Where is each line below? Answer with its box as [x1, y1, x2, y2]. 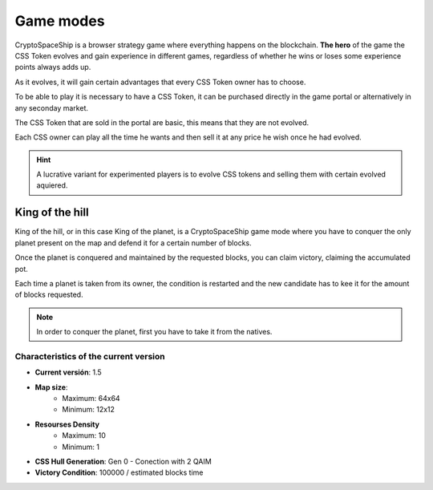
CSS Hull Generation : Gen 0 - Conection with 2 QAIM [34, 456, 212, 466]
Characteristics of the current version [14, 350, 165, 362]
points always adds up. [14, 63, 91, 72]
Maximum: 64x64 [62, 394, 120, 403]
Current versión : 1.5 [34, 367, 102, 377]
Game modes [14, 12, 105, 30]
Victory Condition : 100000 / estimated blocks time [34, 468, 204, 477]
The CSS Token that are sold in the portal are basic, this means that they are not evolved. [14, 117, 309, 128]
